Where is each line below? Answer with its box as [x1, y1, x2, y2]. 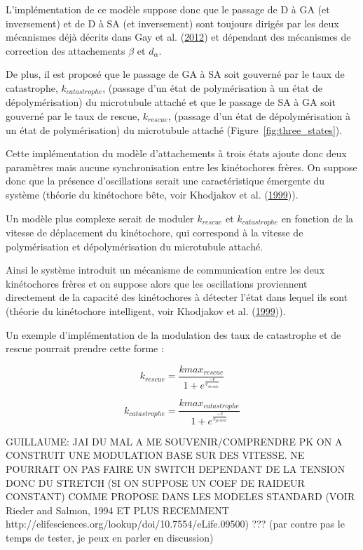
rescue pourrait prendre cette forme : [6, 341, 164, 356]
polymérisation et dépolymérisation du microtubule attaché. [6, 239, 263, 253]
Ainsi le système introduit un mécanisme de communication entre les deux [6, 262, 325, 277]
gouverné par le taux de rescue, [6, 109, 140, 123]
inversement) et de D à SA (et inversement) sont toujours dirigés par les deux [6, 15, 339, 30]
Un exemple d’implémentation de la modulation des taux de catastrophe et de [6, 327, 341, 342]
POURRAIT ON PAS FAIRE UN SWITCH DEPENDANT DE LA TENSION [6, 461, 345, 476]
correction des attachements [6, 43, 125, 58]
